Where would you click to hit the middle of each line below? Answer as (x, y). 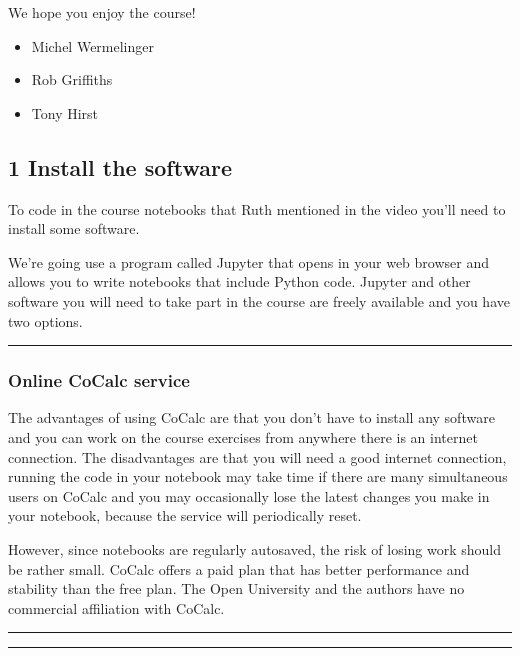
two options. (45, 320)
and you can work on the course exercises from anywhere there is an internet (243, 436)
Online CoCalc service (99, 380)
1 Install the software (120, 166)
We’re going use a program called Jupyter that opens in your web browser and (248, 261)
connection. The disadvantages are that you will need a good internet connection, (257, 456)
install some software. (74, 228)
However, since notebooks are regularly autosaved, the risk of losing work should (255, 548)
